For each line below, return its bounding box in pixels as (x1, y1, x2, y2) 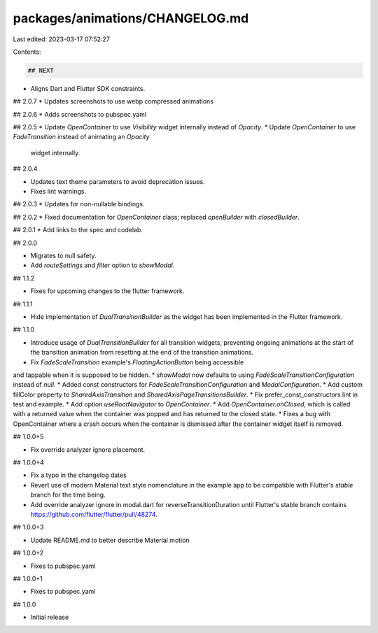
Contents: (13, 48, 41, 56)
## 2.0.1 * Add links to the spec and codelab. (13, 226, 143, 234)
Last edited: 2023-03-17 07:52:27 (13, 35, 110, 43)
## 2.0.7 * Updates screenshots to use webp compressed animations (13, 97, 213, 106)
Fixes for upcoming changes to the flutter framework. (30, 287, 185, 295)
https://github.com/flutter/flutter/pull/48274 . (30, 510, 157, 518)
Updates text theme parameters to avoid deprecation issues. (30, 177, 206, 185)
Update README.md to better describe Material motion (30, 536, 190, 544)
